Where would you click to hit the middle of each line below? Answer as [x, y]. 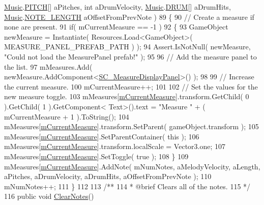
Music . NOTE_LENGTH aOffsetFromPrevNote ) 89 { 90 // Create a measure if [129, 17]
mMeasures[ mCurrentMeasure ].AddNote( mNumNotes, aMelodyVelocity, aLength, [132, 166]
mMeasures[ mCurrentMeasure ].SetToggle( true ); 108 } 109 [96, 156]
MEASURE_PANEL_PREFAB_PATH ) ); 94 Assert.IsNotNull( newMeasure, [127, 47]
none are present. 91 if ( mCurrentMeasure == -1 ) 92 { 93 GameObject [116, 27]
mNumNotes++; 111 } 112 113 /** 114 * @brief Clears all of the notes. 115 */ [127, 186]
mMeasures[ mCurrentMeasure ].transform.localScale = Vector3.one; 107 [115, 146]
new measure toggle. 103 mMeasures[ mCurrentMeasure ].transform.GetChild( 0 [127, 96]
